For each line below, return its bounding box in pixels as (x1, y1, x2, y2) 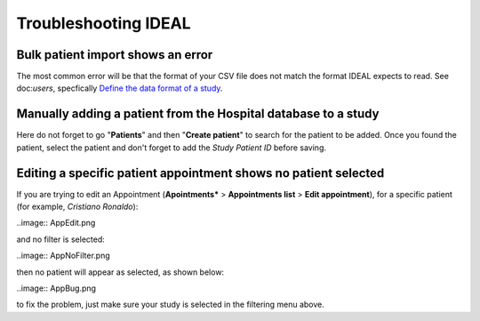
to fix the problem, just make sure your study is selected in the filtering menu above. (16, 299, 324, 310)
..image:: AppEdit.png (16, 218, 96, 229)
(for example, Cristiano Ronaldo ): (16, 201, 139, 213)
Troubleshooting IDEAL (16, 13, 191, 33)
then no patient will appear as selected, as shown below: (16, 267, 225, 277)
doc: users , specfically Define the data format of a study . (16, 83, 223, 93)
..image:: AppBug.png (16, 283, 97, 293)
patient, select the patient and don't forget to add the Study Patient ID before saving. (16, 142, 326, 153)
